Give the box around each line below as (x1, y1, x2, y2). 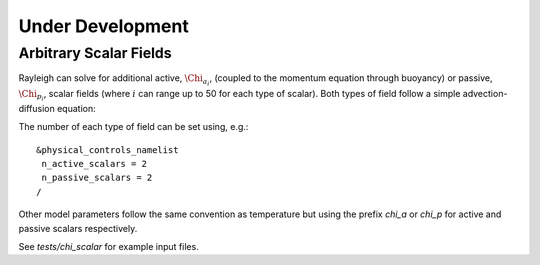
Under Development (18, 15, 189, 37)
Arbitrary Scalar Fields (18, 44, 172, 62)
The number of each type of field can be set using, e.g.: (18, 121, 249, 133)
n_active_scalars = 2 (41, 158, 148, 169)
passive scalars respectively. (18, 222, 138, 234)
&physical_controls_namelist (36, 144, 179, 155)
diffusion (18, 102, 55, 114)
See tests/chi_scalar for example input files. (18, 240, 199, 252)
